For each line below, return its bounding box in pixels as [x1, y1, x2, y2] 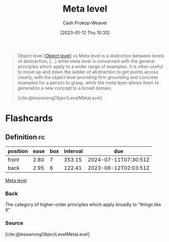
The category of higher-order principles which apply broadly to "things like [5, 201, 162, 208]
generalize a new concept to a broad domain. [17, 85, 112, 91]
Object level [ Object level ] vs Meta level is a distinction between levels [17, 53, 164, 59]
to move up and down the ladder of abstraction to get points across [17, 69, 158, 75]
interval [64, 147, 83, 154]
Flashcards [5, 112, 53, 124]
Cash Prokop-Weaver [62, 20, 108, 26]
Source [5, 220, 24, 227]
